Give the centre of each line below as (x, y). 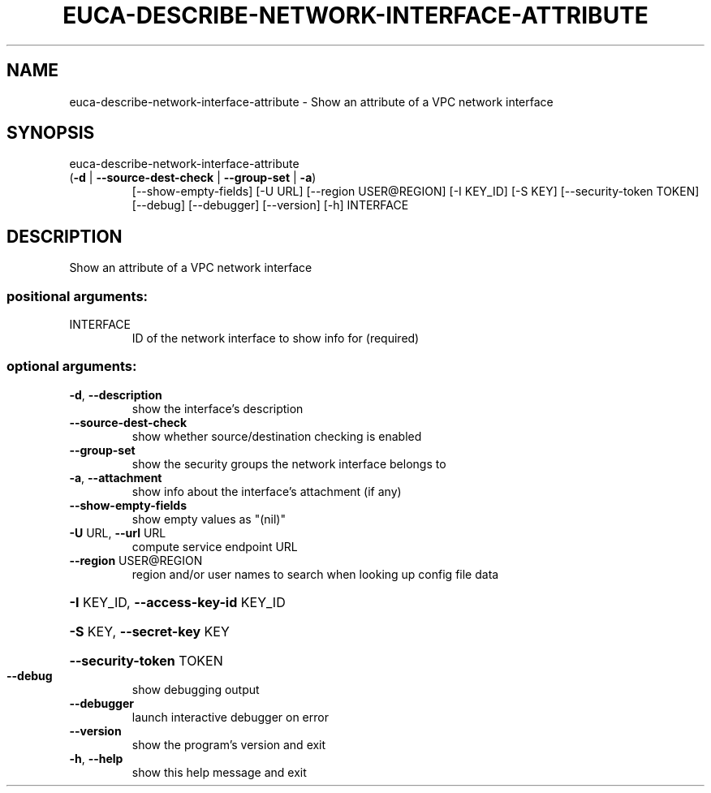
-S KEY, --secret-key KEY (149, 631)
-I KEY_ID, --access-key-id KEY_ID (177, 602)
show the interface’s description (218, 408)
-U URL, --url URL (118, 532)
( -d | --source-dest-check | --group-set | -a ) (193, 178)
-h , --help (96, 758)
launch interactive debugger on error (230, 717)
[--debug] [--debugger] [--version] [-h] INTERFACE (270, 205)
